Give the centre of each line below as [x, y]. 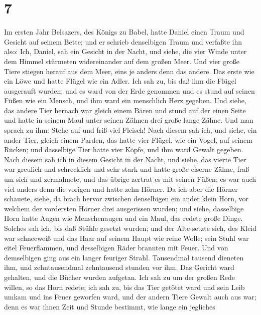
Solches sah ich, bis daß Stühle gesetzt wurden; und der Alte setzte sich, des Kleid [130, 228]
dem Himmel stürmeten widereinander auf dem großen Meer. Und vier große [122, 61]
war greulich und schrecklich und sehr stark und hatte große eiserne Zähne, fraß [127, 169]
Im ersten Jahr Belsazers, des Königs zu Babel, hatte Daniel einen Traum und [124, 32]
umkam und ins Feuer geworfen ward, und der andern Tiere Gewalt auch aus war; [130, 297]
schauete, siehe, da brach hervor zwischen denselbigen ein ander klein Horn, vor [126, 199]
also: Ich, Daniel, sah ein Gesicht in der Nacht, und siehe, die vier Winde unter [125, 51]
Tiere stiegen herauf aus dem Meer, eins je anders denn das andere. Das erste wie [129, 71]
